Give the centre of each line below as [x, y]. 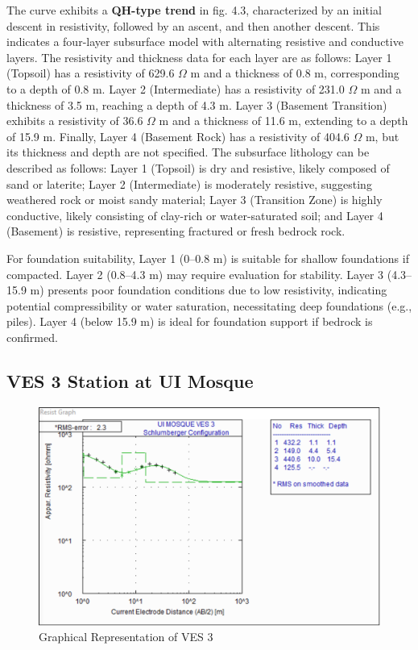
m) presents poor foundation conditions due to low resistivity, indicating [209, 290]
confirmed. [32, 337]
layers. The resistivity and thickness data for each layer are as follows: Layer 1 [199, 57]
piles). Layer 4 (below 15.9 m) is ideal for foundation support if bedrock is [190, 321]
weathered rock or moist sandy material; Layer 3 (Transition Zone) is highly [195, 200]
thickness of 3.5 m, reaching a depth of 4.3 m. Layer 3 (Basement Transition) [197, 104]
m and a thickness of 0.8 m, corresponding [295, 73]
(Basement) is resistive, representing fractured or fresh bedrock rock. [176, 231]
